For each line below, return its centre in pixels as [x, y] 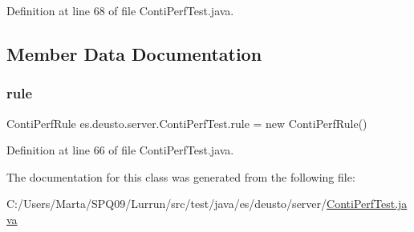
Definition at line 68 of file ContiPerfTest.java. [120, 10]
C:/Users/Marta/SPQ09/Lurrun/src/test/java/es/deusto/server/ [167, 204]
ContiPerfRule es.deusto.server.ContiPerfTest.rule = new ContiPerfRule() [187, 123]
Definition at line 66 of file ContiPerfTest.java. [120, 150]
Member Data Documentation [134, 53]
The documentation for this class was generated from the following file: [181, 176]
